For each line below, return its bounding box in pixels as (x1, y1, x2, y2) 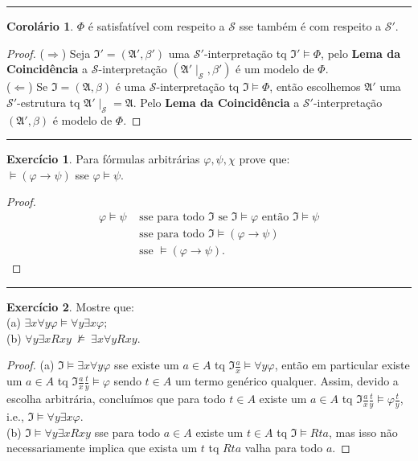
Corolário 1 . (6, 18, 74, 34)
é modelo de (52, 111, 113, 128)
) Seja (61, 44, 91, 61)
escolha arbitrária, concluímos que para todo (6, 390, 226, 407)
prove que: (239, 150, 290, 167)
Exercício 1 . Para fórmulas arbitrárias (6, 150, 200, 167)
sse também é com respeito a (239, 18, 382, 34)
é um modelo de (236, 60, 314, 77)
